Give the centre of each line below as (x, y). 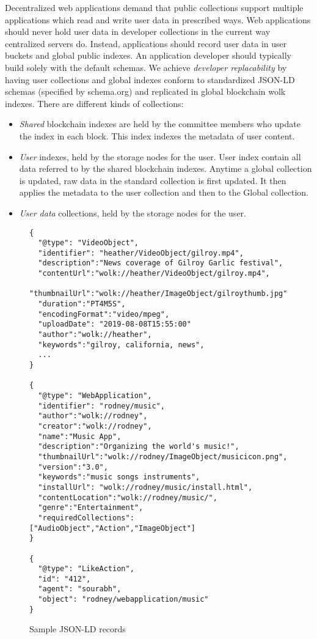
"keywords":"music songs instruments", (119, 477)
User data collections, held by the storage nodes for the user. (133, 212)
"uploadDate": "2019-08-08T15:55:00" (115, 324)
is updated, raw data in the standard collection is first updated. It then (153, 180)
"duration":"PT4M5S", (82, 304)
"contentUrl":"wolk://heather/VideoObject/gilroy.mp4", (154, 274)
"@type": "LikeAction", (86, 569)
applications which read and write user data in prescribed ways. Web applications (158, 19)
